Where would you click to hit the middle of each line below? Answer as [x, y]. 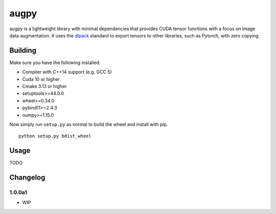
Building [23, 50]
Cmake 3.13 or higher [44, 87]
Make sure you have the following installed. [55, 62]
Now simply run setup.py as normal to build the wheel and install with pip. [89, 124]
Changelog [27, 177]
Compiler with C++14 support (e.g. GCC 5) [67, 72]
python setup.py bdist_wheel [55, 136]
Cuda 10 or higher [41, 79]
